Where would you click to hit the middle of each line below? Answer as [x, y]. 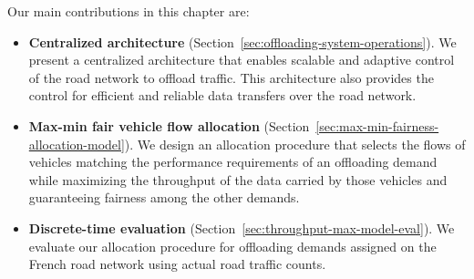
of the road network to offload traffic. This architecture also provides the [231, 77]
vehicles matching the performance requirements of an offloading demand [233, 162]
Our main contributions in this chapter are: [129, 11]
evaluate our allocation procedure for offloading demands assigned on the [232, 246]
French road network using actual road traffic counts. [177, 264]
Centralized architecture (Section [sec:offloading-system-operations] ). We [242, 41]
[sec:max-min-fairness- [377, 125]
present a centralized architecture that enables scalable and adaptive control [242, 60]
